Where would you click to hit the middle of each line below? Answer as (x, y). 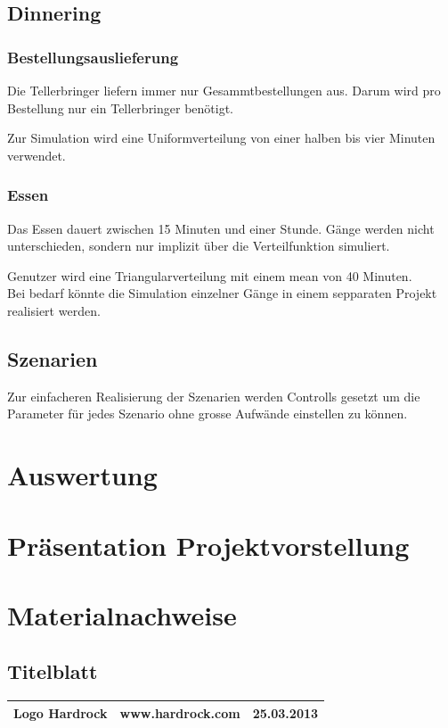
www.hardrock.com (180, 712)
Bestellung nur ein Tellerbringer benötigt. (121, 108)
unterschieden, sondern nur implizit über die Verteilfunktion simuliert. (199, 246)
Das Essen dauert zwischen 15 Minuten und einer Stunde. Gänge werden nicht (221, 228)
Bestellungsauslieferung (93, 57)
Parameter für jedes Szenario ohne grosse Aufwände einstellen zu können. (208, 414)
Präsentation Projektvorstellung (208, 545)
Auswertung (82, 475)
